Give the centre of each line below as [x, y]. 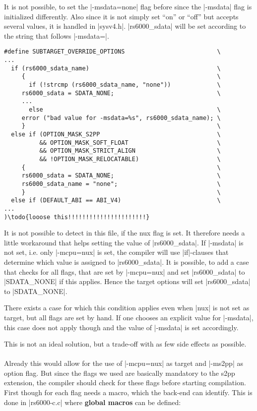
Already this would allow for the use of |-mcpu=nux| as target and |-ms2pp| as [124, 363]
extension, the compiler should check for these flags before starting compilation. [125, 382]
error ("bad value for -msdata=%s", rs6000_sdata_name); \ [121, 118]
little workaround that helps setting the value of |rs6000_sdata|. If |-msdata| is [124, 242]
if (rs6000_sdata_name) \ [116, 68]
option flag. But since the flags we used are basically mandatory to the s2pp [120, 373]
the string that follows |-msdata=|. [57, 35]
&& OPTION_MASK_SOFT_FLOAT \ [130, 143]
